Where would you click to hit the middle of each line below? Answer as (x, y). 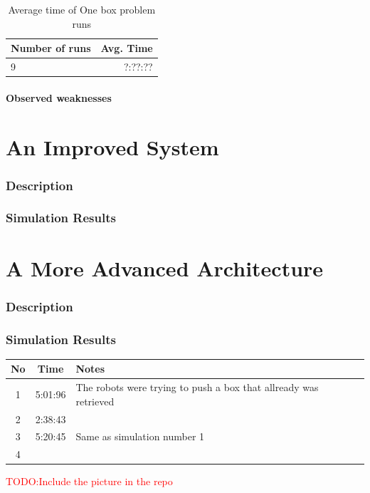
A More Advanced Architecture (165, 268)
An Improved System (112, 146)
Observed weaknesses (59, 97)
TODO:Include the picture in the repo (89, 481)
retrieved (95, 401)
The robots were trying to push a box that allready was (197, 387)
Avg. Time (127, 48)
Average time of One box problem (82, 9)
